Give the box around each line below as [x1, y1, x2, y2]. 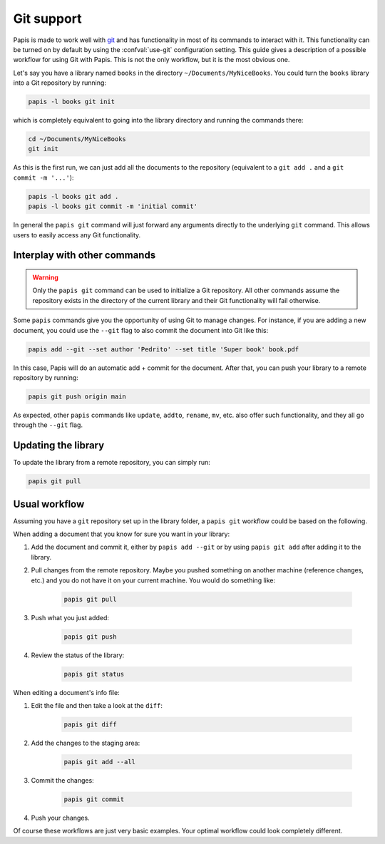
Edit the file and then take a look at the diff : [31, 701, 163, 709]
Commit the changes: [31, 776, 94, 784]
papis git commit [63, 795, 125, 803]
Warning [32, 273, 58, 282]
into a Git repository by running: [13, 78, 107, 87]
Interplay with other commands [13, 249, 156, 262]
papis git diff [63, 720, 117, 729]
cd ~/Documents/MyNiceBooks [28, 135, 126, 143]
